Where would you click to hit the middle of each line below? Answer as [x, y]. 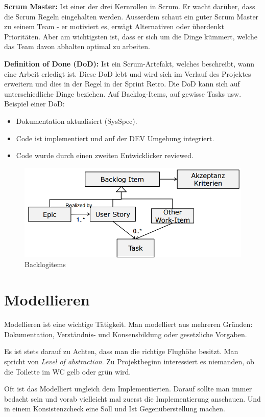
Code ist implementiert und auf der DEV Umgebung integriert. [115, 138]
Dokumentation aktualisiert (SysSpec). [77, 120]
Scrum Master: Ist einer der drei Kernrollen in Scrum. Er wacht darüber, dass [130, 6]
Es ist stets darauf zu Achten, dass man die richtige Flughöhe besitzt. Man [121, 351]
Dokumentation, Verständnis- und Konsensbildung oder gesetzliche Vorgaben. [126, 334]
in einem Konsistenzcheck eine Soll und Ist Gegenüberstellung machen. [115, 409]
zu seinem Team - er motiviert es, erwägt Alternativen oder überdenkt [114, 26]
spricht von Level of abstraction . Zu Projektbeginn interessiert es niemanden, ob [129, 361]
